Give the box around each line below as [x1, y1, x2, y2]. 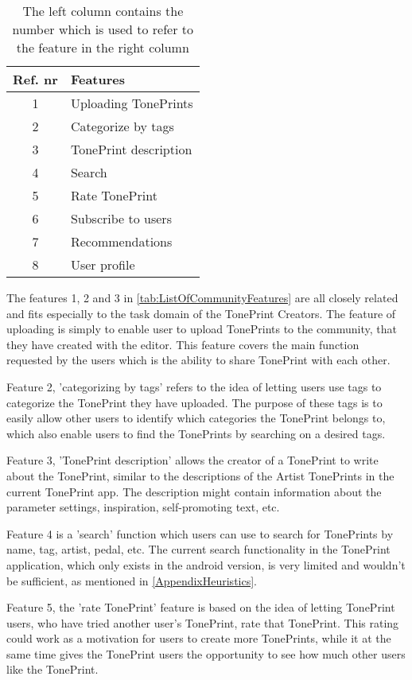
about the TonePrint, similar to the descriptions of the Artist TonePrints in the [6, 467, 395, 484]
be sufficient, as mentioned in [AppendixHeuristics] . [6, 572, 257, 589]
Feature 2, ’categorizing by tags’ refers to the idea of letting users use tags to [6, 378, 382, 394]
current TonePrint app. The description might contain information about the [6, 483, 382, 499]
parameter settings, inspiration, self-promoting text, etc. [6, 499, 280, 515]
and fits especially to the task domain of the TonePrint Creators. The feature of [6, 305, 396, 321]
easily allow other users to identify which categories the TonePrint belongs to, [6, 410, 386, 426]
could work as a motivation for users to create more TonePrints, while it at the [6, 630, 391, 647]
